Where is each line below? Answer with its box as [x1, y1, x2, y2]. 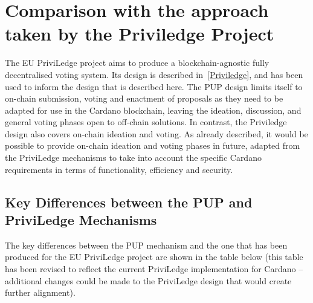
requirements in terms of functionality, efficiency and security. [5, 163, 233, 175]
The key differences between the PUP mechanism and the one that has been [5, 238, 288, 251]
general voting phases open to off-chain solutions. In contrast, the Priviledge [5, 116, 287, 128]
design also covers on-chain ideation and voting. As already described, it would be [5, 127, 308, 140]
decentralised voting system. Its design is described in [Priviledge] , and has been [5, 68, 303, 80]
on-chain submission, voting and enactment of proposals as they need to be [5, 92, 283, 105]
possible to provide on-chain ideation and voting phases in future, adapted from [5, 139, 300, 152]
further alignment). [5, 286, 76, 299]
